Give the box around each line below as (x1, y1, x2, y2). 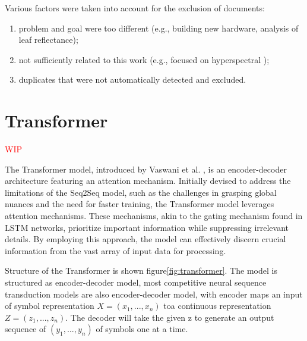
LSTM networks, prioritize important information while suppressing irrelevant (5, 221, 289, 233)
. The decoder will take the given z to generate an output (65, 311, 274, 323)
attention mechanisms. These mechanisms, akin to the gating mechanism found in (5, 209, 303, 222)
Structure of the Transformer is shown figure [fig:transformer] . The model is (5, 264, 277, 277)
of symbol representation (5, 299, 94, 312)
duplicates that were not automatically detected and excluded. (18, 73, 246, 86)
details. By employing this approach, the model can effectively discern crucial (5, 233, 286, 245)
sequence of (5, 323, 46, 335)
